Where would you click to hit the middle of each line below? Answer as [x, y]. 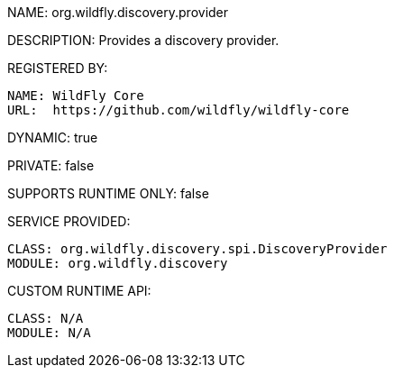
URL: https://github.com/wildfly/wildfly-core [179, 110]
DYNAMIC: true [53, 137]
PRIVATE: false [51, 165]
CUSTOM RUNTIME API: [79, 291]
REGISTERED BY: [58, 68]
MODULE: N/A [49, 333]
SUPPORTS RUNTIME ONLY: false [108, 193]
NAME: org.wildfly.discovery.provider [118, 12]
